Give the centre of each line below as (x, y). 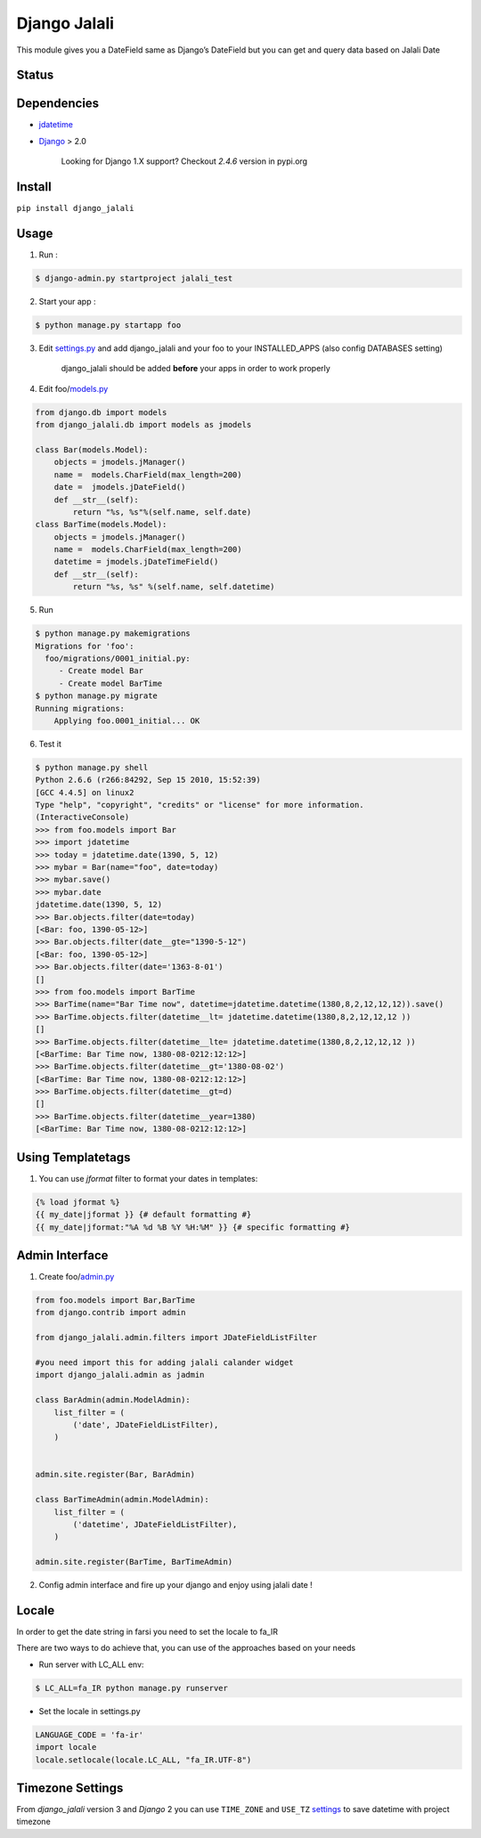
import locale (66, 1747)
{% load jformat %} (77, 1202)
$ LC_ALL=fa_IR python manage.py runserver (132, 1688)
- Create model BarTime (110, 683)
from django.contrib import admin (110, 1313)
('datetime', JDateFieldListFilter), (155, 1525)
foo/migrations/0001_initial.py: (118, 658)
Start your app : (67, 302)
